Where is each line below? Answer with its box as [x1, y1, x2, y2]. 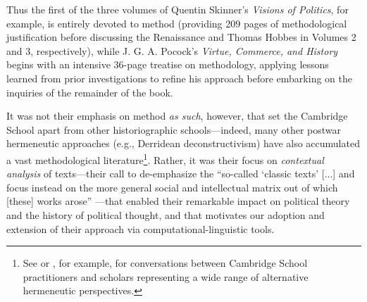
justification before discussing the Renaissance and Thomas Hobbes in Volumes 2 [6, 30, 356, 44]
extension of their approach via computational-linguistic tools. [6, 221, 275, 236]
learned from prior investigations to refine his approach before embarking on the [6, 70, 352, 85]
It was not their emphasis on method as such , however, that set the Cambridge [6, 108, 348, 123]
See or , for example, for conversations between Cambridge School [23, 256, 308, 270]
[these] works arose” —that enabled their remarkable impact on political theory [6, 194, 350, 208]
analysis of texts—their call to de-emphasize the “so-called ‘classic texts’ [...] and [6, 166, 355, 181]
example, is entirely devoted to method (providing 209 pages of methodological [6, 15, 347, 30]
